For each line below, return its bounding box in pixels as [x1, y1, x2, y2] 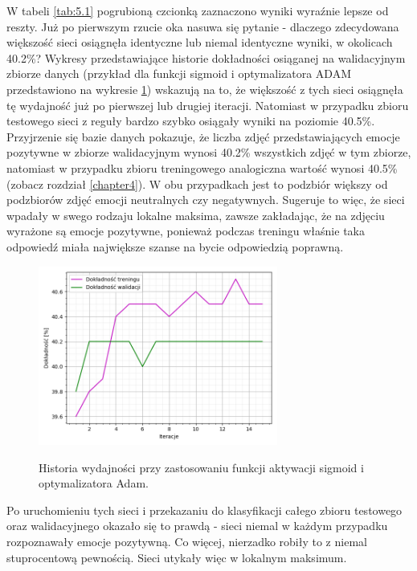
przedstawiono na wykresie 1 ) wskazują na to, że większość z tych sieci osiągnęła [6, 80, 403, 97]
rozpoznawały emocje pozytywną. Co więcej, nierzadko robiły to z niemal [6, 533, 367, 550]
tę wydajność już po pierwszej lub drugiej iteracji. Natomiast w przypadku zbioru [6, 96, 409, 113]
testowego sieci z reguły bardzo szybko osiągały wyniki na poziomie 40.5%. [6, 112, 375, 129]
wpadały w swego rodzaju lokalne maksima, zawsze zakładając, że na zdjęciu [6, 206, 385, 223]
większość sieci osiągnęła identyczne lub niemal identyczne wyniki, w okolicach [6, 34, 393, 51]
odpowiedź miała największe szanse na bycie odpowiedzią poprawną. [6, 238, 344, 255]
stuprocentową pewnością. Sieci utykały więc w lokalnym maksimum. [6, 549, 347, 565]
